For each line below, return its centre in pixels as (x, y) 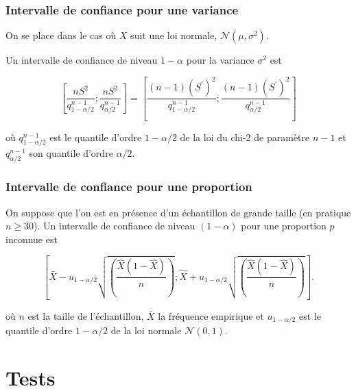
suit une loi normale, (174, 35)
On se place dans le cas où (61, 35)
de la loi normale (146, 330)
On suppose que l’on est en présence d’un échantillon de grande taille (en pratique (178, 212)
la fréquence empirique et (211, 315)
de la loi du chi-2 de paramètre (245, 137)
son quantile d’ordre (71, 153)
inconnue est (32, 239)
